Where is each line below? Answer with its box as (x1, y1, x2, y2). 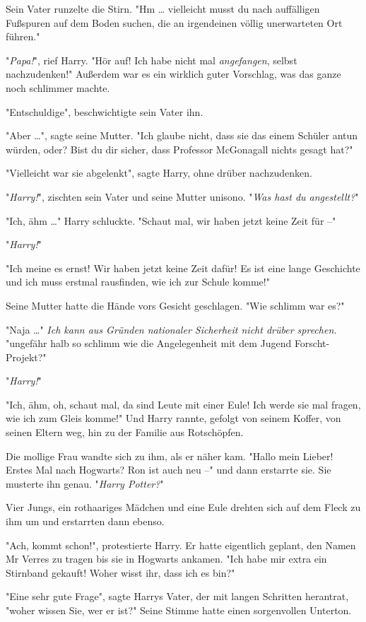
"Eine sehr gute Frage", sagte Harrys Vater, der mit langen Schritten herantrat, (6, 589, 349, 604)
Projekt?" (6, 349, 47, 364)
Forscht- (294, 336, 330, 351)
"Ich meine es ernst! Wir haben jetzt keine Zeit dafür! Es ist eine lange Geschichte (6, 260, 360, 275)
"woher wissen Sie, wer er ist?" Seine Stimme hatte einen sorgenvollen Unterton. (6, 603, 352, 617)
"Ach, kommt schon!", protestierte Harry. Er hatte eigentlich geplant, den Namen (6, 537, 356, 552)
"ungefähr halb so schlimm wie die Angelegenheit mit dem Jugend (6, 336, 292, 351)
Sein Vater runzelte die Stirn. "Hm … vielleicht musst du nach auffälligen (6, 1, 320, 16)
